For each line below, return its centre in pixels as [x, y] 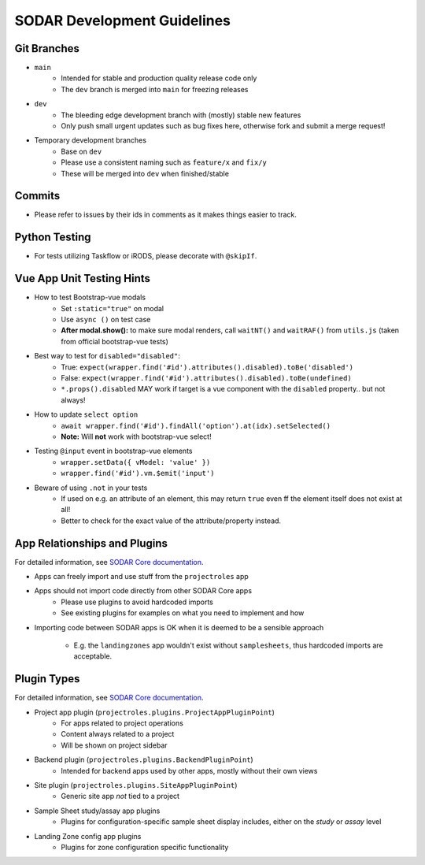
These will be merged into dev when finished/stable [145, 173]
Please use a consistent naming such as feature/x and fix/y [164, 162]
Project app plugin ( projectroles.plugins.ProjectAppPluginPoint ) [155, 712]
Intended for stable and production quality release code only [159, 78]
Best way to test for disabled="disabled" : [107, 356]
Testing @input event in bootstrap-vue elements [113, 451]
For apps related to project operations [122, 723]
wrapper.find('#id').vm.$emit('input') [138, 473]
